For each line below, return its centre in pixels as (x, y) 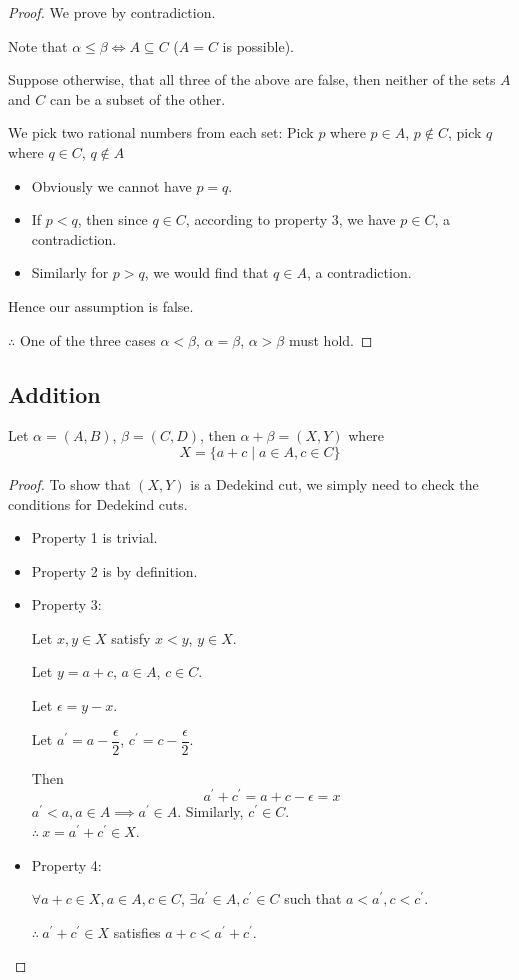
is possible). (258, 45)
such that (313, 898)
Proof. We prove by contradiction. (112, 12)
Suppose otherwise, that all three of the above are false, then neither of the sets (252, 79)
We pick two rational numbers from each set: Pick (161, 132)
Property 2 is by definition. (114, 570)
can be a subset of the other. (137, 98)
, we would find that (206, 272)
